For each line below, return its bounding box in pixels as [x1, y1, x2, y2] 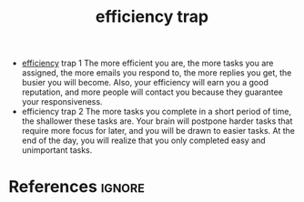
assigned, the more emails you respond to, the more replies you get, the [21, 67, 292, 78]
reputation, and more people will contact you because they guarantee [21, 86, 284, 97]
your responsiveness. [21, 96, 103, 107]
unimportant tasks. [21, 145, 93, 156]
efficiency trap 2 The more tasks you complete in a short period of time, [21, 106, 292, 117]
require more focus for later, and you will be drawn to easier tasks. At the [21, 126, 295, 136]
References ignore [8, 177, 145, 197]
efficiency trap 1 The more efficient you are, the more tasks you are [21, 57, 274, 69]
